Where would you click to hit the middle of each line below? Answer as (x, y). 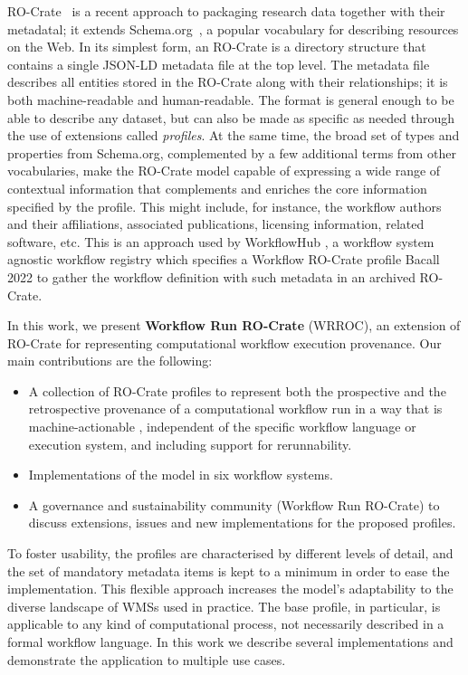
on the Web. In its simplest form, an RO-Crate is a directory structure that (217, 47)
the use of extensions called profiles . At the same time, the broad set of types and (234, 135)
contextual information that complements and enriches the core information (217, 188)
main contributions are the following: (110, 361)
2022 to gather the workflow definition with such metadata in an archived (211, 276)
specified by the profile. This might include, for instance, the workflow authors (224, 206)
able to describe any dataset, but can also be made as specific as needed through (231, 117)
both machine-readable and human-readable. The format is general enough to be (231, 99)
